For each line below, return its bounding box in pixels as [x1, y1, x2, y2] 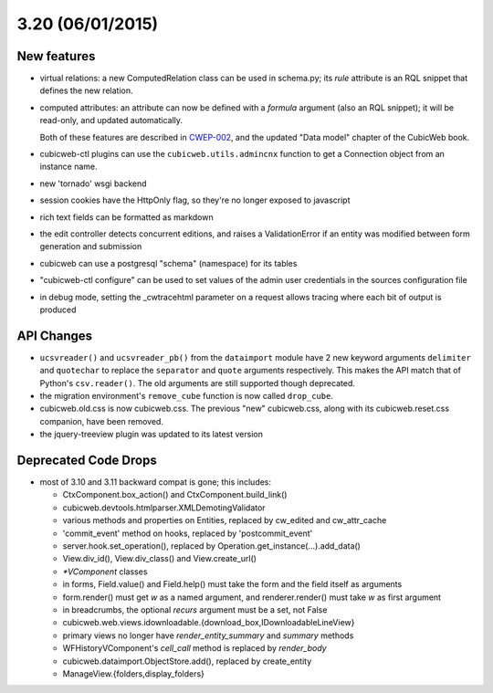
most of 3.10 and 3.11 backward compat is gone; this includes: [39, 477, 272, 488]
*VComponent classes [62, 566, 148, 577]
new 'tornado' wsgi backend [39, 178, 147, 189]
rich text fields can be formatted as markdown [39, 211, 214, 223]
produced [39, 304, 77, 315]
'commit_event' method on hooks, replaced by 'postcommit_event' [62, 528, 313, 539]
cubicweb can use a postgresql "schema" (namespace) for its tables [39, 257, 298, 268]
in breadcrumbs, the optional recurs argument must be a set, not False [62, 604, 328, 615]
